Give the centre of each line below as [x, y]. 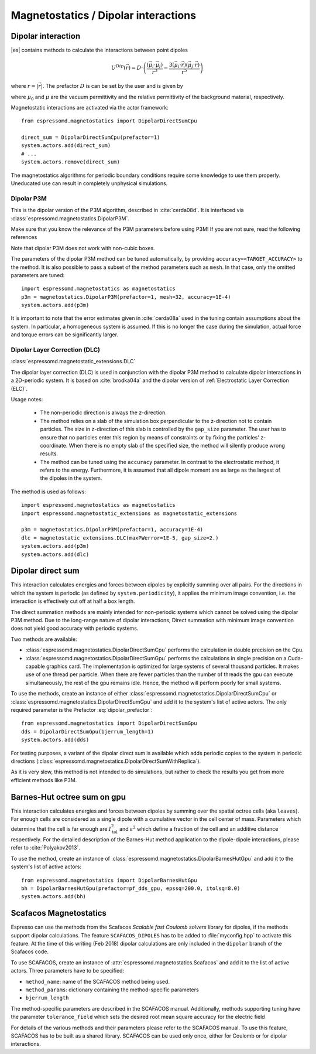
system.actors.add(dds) [55, 740]
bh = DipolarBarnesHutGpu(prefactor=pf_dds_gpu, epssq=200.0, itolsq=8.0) [131, 888]
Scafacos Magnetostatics [59, 913]
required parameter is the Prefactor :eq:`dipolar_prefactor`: [82, 710]
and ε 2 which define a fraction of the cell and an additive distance [199, 829]
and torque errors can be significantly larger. [65, 335]
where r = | [25, 86]
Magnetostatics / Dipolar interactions [103, 15]
